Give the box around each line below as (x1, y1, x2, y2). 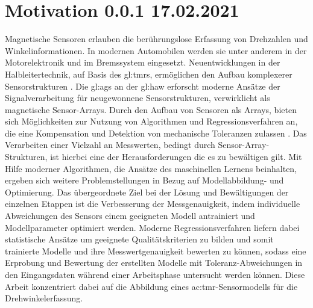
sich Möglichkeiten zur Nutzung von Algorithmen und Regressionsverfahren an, (5, 115, 298, 128)
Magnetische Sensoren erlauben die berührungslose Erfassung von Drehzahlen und (5, 32, 308, 45)
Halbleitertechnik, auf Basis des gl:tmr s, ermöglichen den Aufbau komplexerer (5, 67, 292, 80)
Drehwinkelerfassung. (5, 292, 83, 304)
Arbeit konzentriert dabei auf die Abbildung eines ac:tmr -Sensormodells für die (5, 280, 298, 292)
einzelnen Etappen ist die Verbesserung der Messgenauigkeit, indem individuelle (5, 197, 300, 210)
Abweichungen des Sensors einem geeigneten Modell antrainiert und (5, 209, 255, 222)
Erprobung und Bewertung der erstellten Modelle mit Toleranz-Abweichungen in (5, 256, 303, 269)
